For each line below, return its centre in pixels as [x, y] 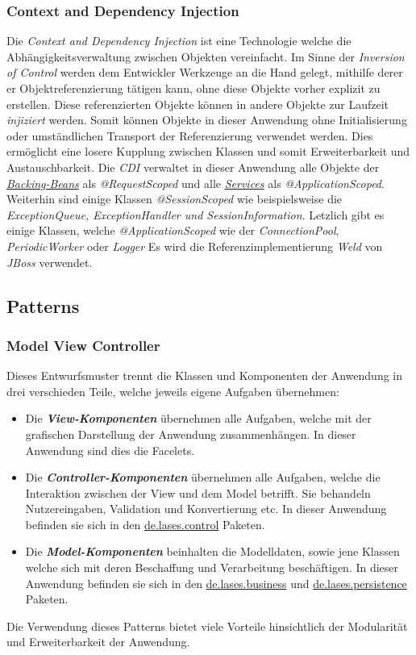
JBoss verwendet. [50, 262]
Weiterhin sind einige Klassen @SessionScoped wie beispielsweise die [175, 199]
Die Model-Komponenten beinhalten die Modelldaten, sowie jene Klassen [212, 551]
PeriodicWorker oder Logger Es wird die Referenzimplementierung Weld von [195, 246]
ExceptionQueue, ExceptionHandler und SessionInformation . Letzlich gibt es [196, 214]
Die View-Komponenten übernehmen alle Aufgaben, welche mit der [198, 418]
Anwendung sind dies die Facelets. [110, 450]
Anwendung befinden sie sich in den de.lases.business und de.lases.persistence [216, 583]
